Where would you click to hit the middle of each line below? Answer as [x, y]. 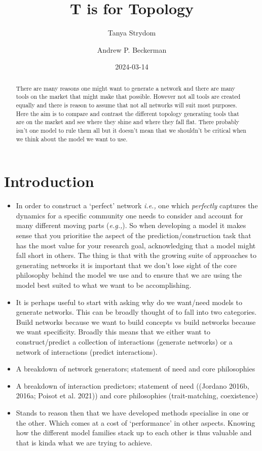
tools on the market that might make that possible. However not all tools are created [128, 97]
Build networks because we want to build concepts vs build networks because [136, 322]
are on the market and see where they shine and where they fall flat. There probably [128, 122]
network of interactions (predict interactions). [87, 351]
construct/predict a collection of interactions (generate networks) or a [124, 341]
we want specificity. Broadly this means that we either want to [113, 332]
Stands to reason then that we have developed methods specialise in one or [132, 412]
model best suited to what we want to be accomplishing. [104, 285]
